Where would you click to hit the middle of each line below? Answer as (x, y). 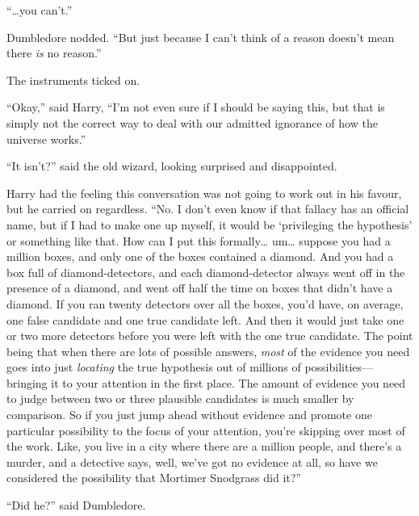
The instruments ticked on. (73, 80)
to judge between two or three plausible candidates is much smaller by (180, 399)
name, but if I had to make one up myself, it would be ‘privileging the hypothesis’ (209, 224)
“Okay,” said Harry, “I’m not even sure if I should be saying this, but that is (196, 107)
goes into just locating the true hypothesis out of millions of (154, 367)
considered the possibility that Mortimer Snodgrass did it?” (154, 478)
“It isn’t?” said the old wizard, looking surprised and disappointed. (172, 166)
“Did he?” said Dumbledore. (76, 505)
